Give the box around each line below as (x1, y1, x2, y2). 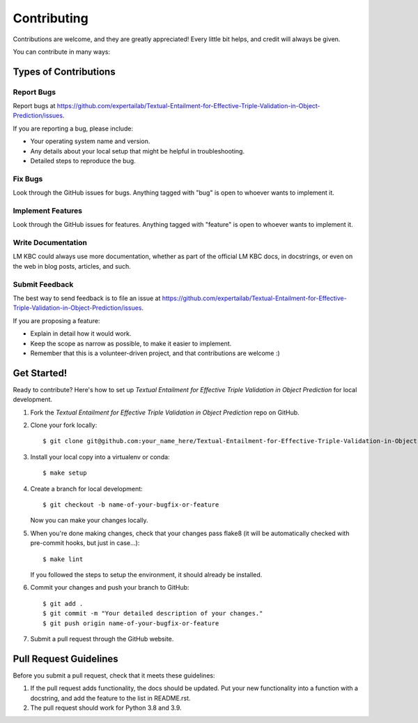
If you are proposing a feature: (13, 316, 100, 325)
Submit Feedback (13, 279, 74, 289)
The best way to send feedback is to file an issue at (13, 294, 161, 302)
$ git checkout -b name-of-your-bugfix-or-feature (42, 500, 219, 509)
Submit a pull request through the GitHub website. (30, 634, 174, 643)
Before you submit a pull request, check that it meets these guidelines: (13, 671, 215, 680)
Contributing (13, 10, 88, 26)
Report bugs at (13, 102, 56, 110)
